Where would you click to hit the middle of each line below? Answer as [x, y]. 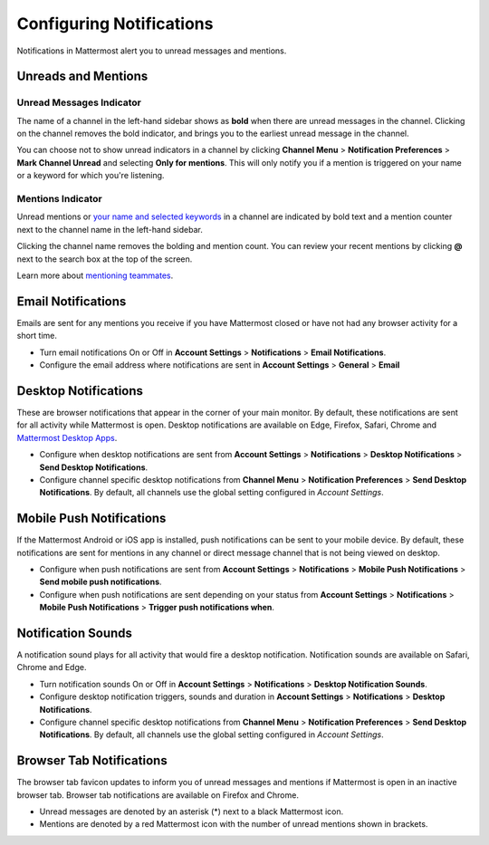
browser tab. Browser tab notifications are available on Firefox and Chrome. [158, 795]
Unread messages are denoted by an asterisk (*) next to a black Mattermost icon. [192, 811]
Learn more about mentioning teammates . [95, 275]
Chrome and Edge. [52, 667]
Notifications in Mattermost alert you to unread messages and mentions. [152, 51]
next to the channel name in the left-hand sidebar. [110, 229]
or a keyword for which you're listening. [91, 176]
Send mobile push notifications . [101, 582]
